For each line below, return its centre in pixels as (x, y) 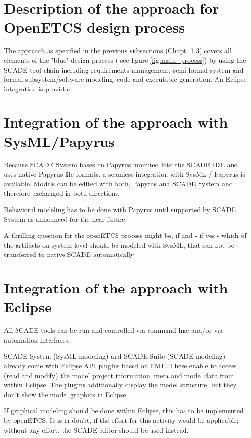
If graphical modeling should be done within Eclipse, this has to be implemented (124, 411)
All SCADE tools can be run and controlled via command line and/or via (113, 330)
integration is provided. (39, 88)
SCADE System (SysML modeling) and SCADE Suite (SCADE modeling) (115, 356)
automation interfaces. (37, 339)
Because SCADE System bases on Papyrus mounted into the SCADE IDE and (121, 164)
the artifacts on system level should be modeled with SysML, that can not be (119, 245)
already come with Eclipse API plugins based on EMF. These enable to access (120, 366)
